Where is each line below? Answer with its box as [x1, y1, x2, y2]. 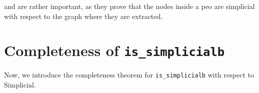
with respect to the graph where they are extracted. [4, 10, 163, 21]
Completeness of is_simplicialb [4, 40, 225, 60]
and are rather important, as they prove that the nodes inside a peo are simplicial [4, 1, 255, 11]
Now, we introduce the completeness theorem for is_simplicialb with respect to [4, 69, 254, 80]
